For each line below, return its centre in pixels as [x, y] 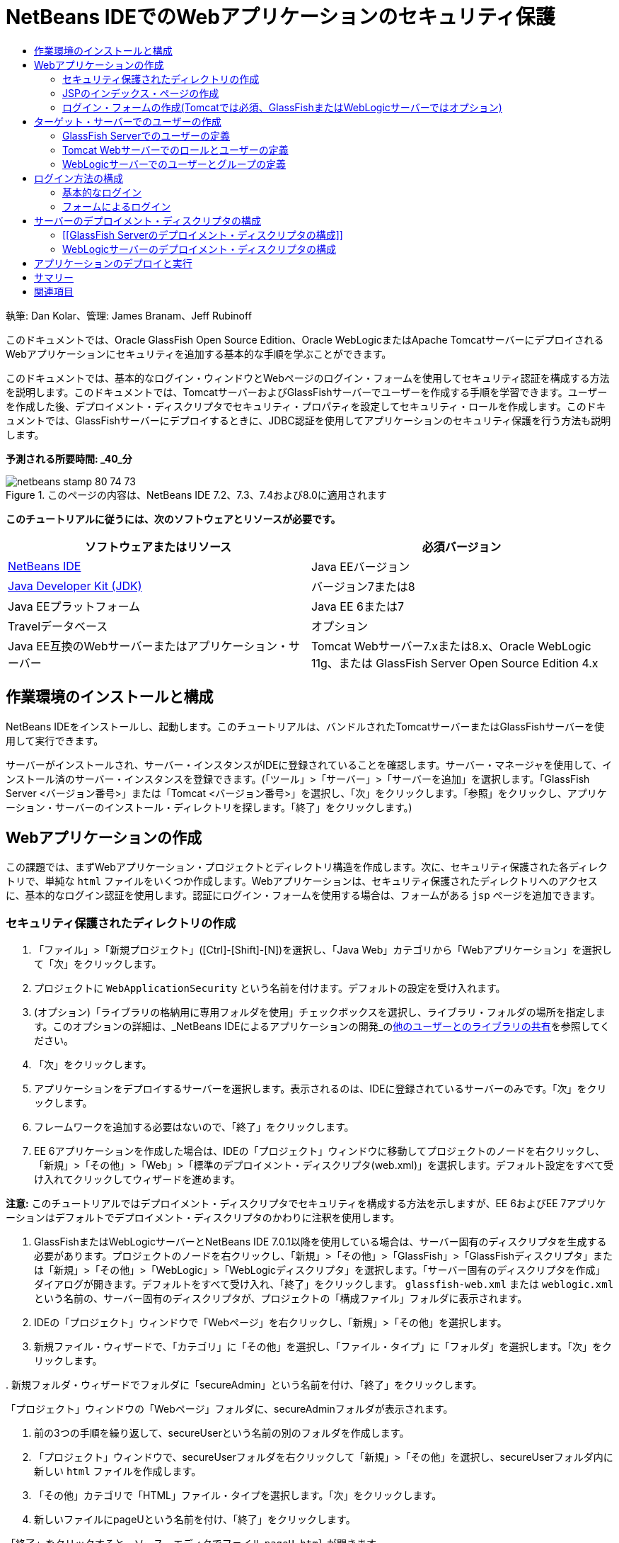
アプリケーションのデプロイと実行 [113, 263]
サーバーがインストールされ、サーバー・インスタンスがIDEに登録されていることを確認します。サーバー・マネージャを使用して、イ [309, 764]
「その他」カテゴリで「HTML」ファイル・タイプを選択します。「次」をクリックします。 [238, 1496]
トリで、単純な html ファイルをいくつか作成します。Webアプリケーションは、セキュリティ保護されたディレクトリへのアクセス [302, 881]
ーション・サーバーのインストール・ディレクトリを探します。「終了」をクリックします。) [209, 807]
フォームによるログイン [117, 206]
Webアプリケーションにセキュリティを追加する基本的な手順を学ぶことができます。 [199, 354]
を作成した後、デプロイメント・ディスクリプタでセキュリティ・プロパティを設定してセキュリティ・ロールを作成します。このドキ [306, 406]
